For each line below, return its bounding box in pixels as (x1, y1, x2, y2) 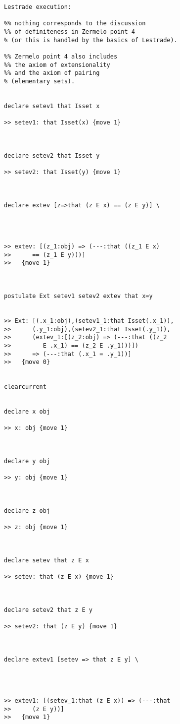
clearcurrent (4, 383, 46, 391)
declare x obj (4, 408, 50, 416)
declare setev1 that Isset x (4, 102, 100, 110)
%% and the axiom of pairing (4, 69, 100, 77)
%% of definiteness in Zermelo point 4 (4, 28, 135, 35)
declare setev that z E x (4, 556, 89, 564)
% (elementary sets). (4, 77, 75, 85)
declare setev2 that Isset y (4, 152, 100, 159)
